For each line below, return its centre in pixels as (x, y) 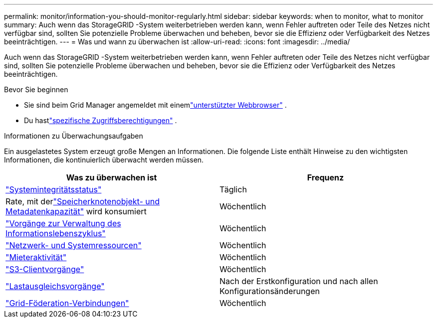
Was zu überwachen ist (111, 177)
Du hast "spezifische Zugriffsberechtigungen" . (101, 120)
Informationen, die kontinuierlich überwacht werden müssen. (104, 160)
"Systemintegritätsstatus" (54, 189)
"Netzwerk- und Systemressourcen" (74, 245)
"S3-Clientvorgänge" (45, 269)
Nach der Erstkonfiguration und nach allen (299, 281)
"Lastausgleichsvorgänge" (55, 286)
